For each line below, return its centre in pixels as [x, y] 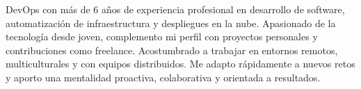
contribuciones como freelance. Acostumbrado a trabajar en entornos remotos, [172, 50]
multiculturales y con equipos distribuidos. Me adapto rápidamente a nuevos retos [180, 64]
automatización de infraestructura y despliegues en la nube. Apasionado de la [171, 23]
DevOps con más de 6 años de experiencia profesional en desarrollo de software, [175, 9]
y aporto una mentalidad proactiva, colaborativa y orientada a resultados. [163, 77]
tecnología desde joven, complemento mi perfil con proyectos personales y [162, 37]
